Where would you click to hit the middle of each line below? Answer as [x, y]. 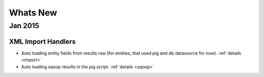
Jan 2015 [24, 26]
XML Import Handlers [42, 41]
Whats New [33, 13]
